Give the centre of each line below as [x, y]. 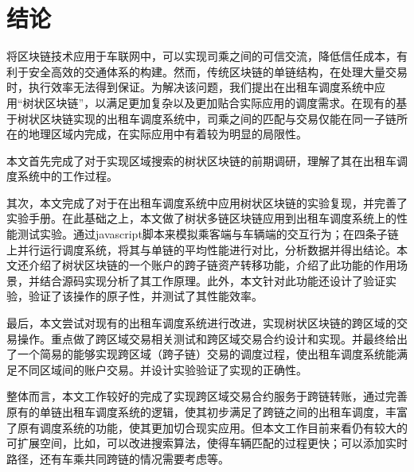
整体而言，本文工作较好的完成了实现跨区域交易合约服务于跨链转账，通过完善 [207, 396]
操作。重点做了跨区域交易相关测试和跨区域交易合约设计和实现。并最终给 [207, 338]
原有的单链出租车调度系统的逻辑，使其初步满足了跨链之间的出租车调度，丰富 [207, 412]
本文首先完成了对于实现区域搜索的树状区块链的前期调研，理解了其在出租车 [201, 160]
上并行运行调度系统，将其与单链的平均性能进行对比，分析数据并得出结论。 [201, 249]
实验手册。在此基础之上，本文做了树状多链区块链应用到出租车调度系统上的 [201, 218]
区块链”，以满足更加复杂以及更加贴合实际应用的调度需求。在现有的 [221, 102]
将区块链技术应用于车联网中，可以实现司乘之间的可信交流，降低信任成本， [201, 56]
